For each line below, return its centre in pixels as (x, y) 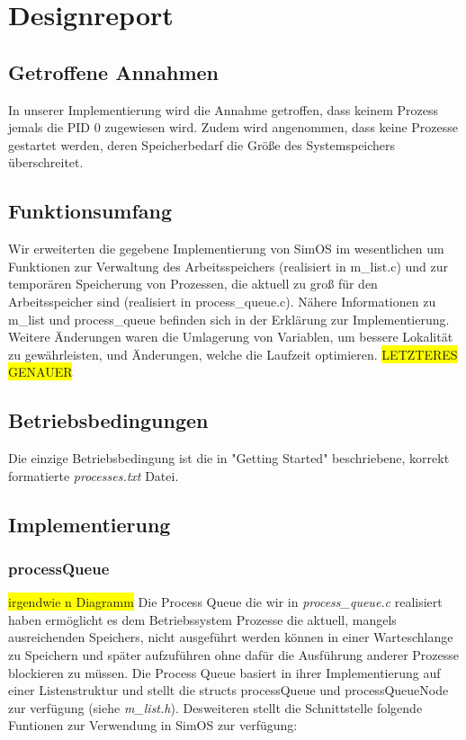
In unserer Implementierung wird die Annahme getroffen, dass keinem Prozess (223, 109)
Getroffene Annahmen (114, 71)
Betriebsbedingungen (108, 420)
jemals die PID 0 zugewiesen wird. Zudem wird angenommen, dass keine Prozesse (233, 127)
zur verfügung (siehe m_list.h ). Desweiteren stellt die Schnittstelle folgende (215, 707)
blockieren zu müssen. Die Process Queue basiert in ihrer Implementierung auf (224, 672)
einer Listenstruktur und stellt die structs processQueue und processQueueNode (229, 690)
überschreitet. (46, 162)
